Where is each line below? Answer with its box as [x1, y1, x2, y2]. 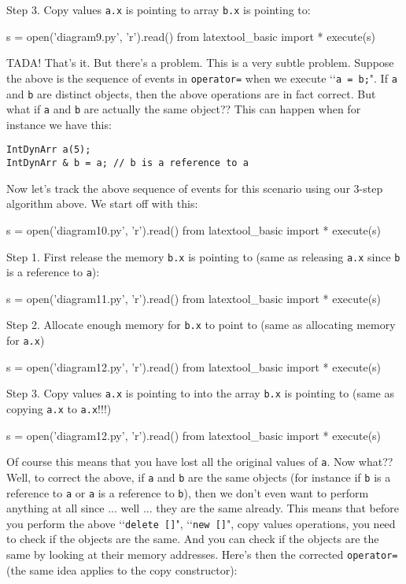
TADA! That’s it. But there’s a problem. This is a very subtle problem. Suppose [6, 54, 394, 71]
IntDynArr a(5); [6, 144, 91, 156]
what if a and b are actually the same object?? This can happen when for [6, 101, 361, 117]
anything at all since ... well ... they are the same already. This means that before [6, 500, 399, 516]
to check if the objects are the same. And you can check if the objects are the [6, 530, 379, 547]
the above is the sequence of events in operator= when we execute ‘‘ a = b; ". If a [6, 69, 397, 86]
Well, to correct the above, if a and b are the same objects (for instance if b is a [6, 468, 391, 485]
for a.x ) [6, 332, 45, 349]
